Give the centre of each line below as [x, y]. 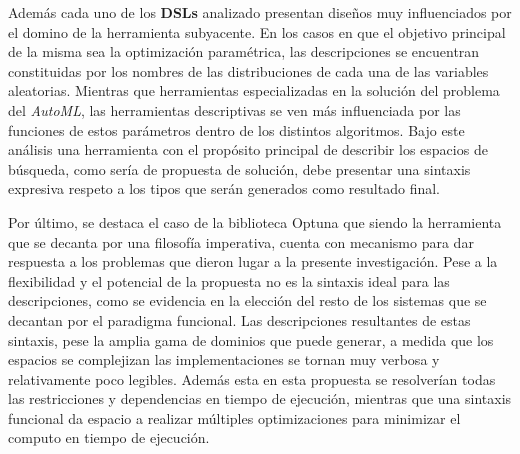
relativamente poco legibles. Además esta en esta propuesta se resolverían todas [252, 378]
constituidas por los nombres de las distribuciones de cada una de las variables [248, 70]
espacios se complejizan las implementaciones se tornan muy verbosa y [224, 359]
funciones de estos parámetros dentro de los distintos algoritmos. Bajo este [236, 129]
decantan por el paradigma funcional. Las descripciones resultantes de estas [239, 319]
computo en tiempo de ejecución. [109, 437]
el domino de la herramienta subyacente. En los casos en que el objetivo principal [257, 31]
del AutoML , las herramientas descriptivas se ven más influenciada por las [234, 109]
